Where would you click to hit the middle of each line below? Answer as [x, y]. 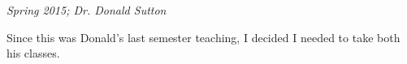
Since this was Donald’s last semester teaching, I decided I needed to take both [203, 37]
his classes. [33, 53]
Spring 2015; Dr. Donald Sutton [87, 10]
